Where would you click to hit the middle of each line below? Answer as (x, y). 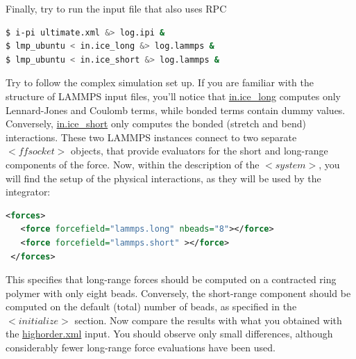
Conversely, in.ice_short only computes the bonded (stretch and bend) (156, 123)
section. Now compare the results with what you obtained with (208, 320)
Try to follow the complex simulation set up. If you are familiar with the (160, 82)
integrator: (28, 192)
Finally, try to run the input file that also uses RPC (116, 8)
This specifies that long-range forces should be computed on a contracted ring (171, 279)
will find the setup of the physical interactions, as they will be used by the (163, 178)
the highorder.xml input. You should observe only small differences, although (169, 334)
